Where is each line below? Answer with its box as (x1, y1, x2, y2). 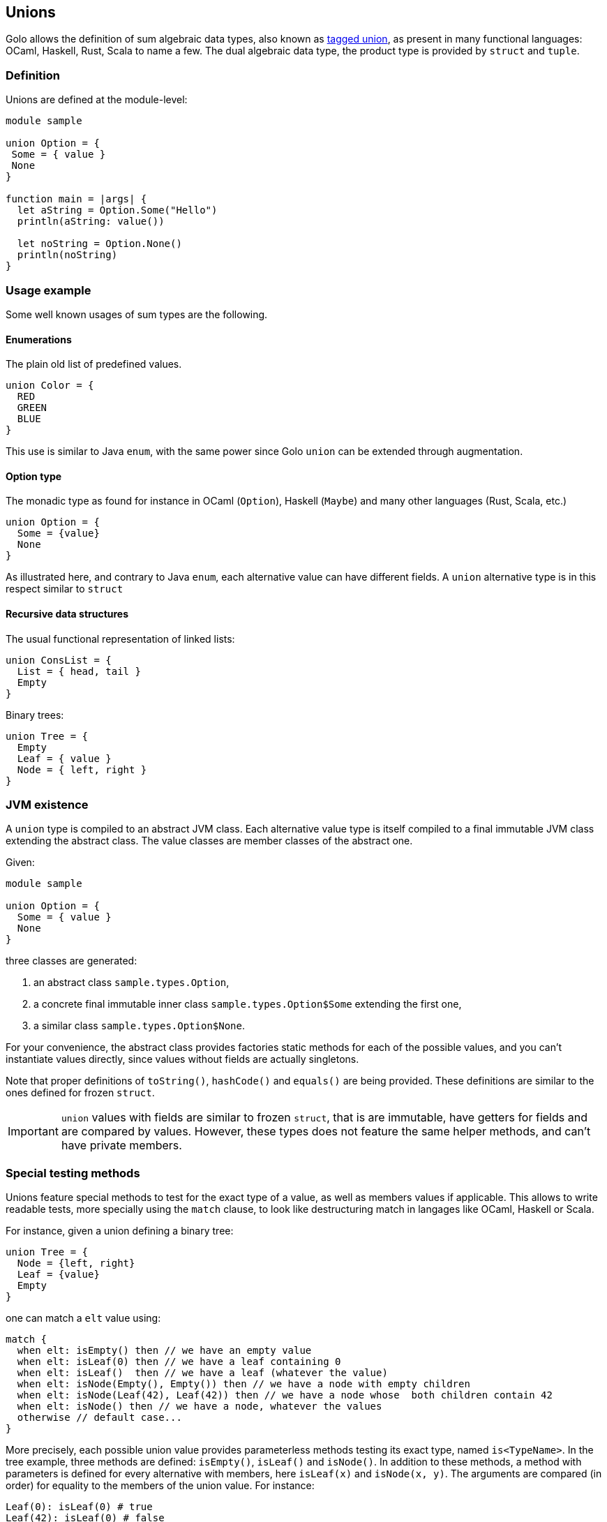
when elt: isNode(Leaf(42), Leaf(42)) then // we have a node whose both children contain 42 (17, 1389, 553, 1401)
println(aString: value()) (17, 216, 165, 227)
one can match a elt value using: (6, 1312, 161, 1325)
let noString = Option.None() (17, 238, 182, 250)
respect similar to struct (6, 583, 123, 595)
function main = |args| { (6, 193, 147, 205)
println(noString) (17, 249, 118, 261)
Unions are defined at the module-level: (6, 94, 188, 106)
